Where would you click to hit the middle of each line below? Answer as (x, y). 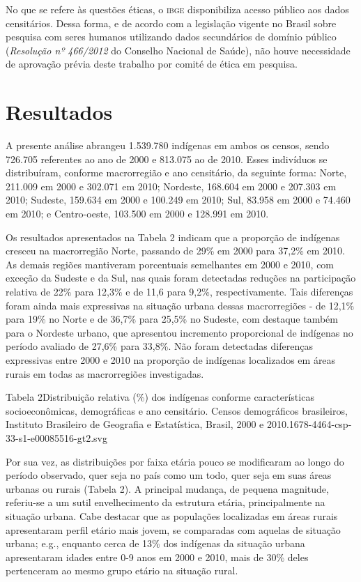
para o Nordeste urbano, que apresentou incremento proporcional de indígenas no (179, 332)
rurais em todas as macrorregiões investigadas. (105, 373)
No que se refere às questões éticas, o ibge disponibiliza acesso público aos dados (177, 9)
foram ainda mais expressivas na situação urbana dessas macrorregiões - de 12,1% (180, 305)
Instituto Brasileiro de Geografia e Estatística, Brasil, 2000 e (135, 424)
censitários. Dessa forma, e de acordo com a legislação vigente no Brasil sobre (171, 23)
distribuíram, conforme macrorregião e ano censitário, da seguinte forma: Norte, (176, 173)
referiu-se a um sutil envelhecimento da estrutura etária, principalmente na (166, 502)
